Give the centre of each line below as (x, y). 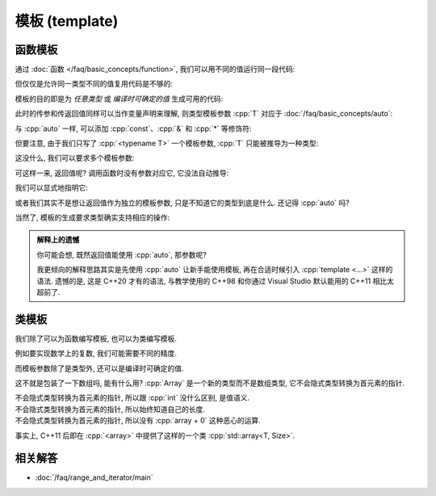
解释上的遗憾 (58, 240)
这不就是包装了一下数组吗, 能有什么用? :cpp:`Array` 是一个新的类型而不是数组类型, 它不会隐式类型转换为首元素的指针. (210, 383)
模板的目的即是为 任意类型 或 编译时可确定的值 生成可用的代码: (119, 99)
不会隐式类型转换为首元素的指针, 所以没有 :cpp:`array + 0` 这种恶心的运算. (138, 421)
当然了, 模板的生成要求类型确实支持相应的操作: (92, 217)
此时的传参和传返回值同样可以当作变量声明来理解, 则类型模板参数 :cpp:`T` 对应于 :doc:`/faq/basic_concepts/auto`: (204, 114)
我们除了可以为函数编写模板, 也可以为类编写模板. (96, 338)
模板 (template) (67, 21)
